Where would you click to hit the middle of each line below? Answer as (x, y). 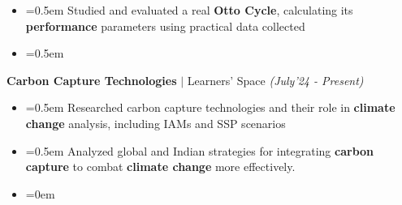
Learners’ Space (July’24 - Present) (275, 80)
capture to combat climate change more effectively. (160, 167)
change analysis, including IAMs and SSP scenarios (156, 123)
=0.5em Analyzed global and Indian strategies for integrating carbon (200, 150)
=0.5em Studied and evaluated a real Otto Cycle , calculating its (189, 10)
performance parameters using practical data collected (165, 26)
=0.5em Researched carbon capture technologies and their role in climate (210, 107)
